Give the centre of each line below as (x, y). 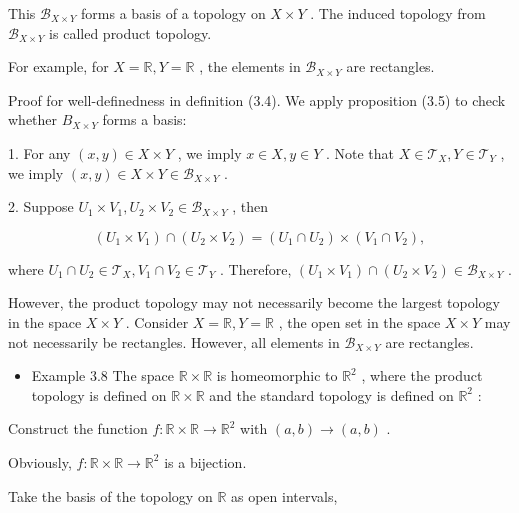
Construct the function (78, 428)
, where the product (422, 375)
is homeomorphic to (277, 375)
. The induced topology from (398, 13)
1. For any (39, 152)
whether (33, 119)
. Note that (359, 152)
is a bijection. (205, 461)
